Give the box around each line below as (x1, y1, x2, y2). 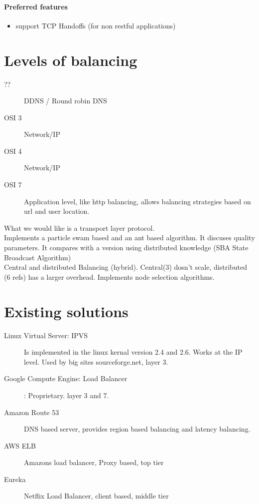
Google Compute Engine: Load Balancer (4, 373, 128, 384)
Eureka (4, 474, 26, 484)
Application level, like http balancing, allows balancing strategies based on (24, 196, 251, 206)
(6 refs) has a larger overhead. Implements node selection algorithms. (4, 271, 215, 282)
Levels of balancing (4, 49, 137, 70)
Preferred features (4, 1, 68, 11)
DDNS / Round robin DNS (24, 95, 107, 106)
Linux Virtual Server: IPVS (4, 330, 88, 340)
